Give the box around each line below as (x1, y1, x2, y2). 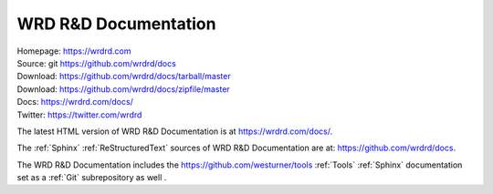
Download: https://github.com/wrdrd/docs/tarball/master (16, 71, 232, 82)
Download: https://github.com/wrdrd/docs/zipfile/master (16, 83, 230, 95)
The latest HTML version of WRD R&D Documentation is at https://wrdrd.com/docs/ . (16, 126, 333, 137)
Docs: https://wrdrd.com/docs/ (16, 97, 134, 107)
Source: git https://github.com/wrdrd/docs (16, 57, 177, 68)
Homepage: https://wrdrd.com (16, 46, 131, 56)
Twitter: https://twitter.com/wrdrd (16, 109, 142, 120)
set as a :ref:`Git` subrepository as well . (16, 172, 167, 183)
